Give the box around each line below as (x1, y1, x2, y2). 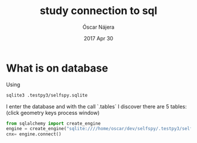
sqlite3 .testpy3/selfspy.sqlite (6, 92, 88, 98)
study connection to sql (39, 4, 158, 18)
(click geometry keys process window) (6, 109, 100, 116)
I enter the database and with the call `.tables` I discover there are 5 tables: (6, 103, 187, 110)
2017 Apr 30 (84, 35, 113, 42)
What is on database (6, 62, 108, 74)
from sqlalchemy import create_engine (6, 120, 101, 127)
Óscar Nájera (82, 23, 115, 30)
